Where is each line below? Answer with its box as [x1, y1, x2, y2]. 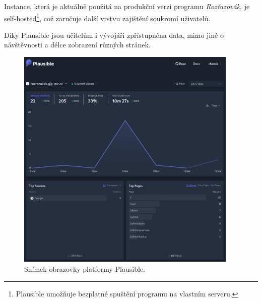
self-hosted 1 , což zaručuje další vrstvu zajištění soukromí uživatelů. [4, 11, 211, 23]
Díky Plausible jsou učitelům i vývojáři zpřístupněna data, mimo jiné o [4, 29, 224, 40]
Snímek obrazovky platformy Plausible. [24, 263, 145, 274]
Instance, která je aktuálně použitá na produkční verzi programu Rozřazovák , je [4, 1, 250, 11]
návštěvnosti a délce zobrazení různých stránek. [4, 39, 151, 50]
